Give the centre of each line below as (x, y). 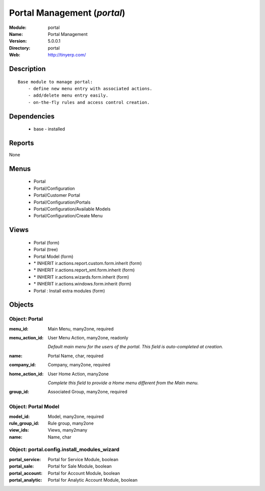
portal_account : (26, 473)
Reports (22, 143)
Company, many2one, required (79, 365)
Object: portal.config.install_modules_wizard (64, 450)
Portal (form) (47, 242)
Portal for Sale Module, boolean (80, 466)
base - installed (49, 129)
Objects (21, 305)
